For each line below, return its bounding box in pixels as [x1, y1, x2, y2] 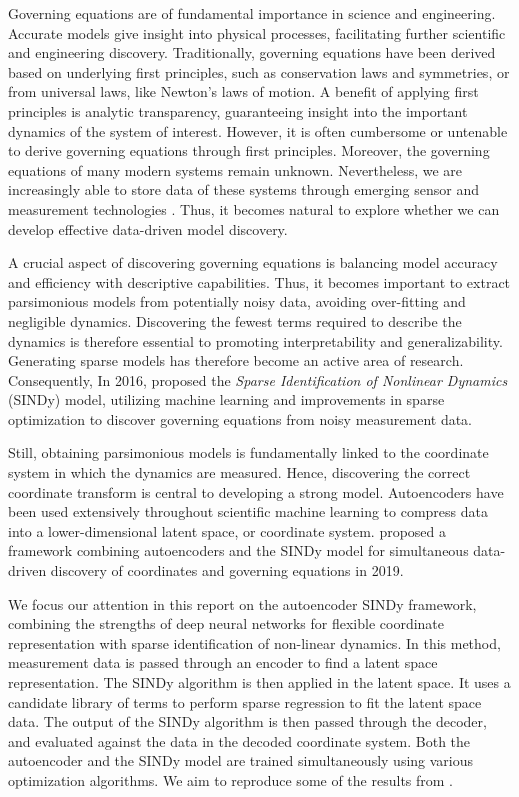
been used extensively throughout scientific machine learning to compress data [8, 501, 488, 522]
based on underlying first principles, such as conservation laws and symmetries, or [8, 61, 510, 82]
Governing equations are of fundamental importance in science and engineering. [8, 3, 496, 23]
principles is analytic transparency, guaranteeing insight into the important [8, 100, 468, 121]
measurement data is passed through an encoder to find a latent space [8, 652, 438, 673]
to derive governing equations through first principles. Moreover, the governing [8, 140, 490, 161]
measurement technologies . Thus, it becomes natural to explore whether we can [8, 198, 500, 219]
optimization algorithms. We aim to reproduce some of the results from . [8, 769, 454, 790]
